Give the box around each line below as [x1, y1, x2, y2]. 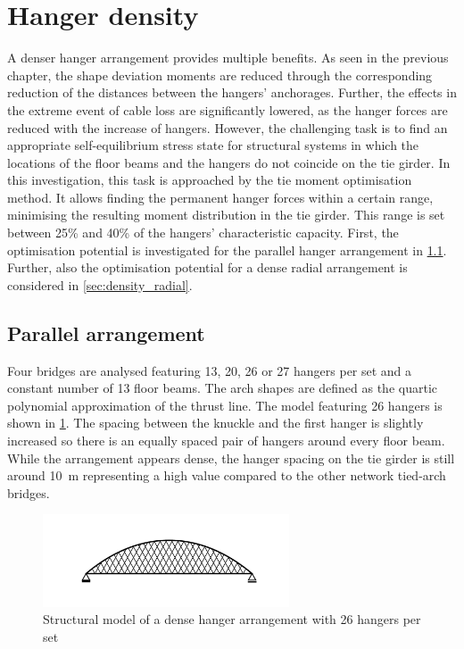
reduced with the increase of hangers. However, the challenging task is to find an [7, 118, 448, 137]
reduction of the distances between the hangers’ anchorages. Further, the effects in [7, 83, 457, 102]
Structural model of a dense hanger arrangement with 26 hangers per [43, 610, 421, 628]
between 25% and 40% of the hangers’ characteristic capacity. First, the [7, 223, 399, 242]
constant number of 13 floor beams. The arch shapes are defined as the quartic [7, 379, 438, 397]
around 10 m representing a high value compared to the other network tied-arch [7, 466, 446, 485]
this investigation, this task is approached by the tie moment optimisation [7, 171, 412, 189]
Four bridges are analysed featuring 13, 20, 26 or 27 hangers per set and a [7, 361, 412, 379]
